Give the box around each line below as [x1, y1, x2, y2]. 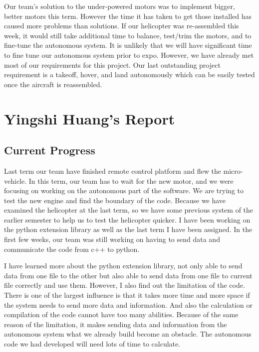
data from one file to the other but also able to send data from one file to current [4, 270, 253, 280]
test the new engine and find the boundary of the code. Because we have [4, 195, 226, 205]
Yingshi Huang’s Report [4, 108, 175, 128]
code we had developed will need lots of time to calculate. [4, 339, 181, 349]
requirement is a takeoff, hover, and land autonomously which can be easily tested [4, 69, 255, 80]
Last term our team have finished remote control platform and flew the [4, 165, 221, 176]
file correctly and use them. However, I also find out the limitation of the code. [4, 280, 245, 290]
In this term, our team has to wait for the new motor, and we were [28, 175, 234, 186]
